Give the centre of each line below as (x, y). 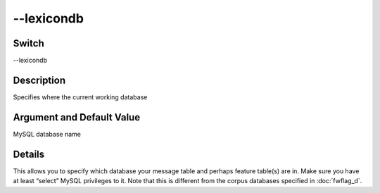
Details (29, 154)
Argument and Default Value (77, 117)
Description (39, 80)
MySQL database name (47, 134)
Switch (29, 43)
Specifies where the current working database (80, 97)
